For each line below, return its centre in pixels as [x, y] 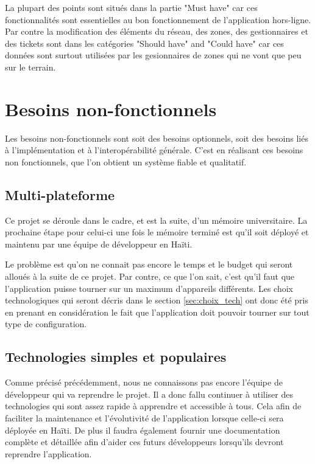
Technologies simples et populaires [116, 357]
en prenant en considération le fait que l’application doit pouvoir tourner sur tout [157, 312]
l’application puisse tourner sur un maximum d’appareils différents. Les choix [149, 288]
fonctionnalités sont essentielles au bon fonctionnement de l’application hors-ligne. [158, 19]
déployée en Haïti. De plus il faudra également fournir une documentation [143, 430]
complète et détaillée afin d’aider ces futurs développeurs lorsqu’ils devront [144, 442]
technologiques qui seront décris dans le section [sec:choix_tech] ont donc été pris [157, 300]
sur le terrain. [30, 67]
